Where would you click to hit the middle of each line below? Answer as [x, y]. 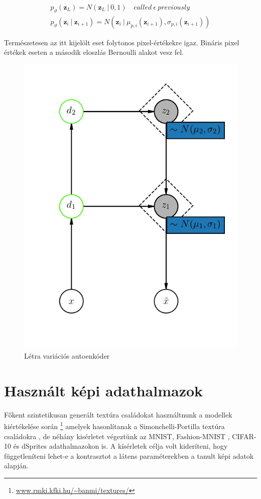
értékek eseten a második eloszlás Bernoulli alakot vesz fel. [94, 52]
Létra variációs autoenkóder [67, 355]
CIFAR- [244, 436]
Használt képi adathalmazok [104, 390]
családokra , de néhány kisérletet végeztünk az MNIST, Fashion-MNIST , [117, 436]
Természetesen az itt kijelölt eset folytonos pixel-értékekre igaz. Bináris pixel [122, 42]
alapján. [17, 466]
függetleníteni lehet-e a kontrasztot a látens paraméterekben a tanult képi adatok [129, 455]
